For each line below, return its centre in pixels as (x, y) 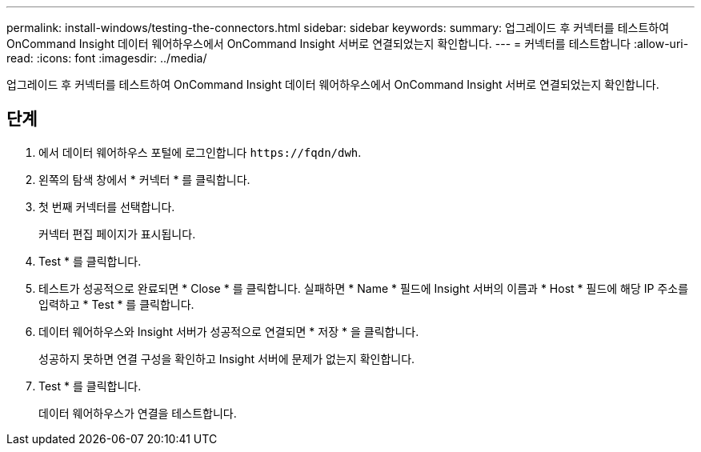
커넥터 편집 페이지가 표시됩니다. (117, 234)
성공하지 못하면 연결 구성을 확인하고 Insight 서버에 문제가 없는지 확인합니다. (227, 358)
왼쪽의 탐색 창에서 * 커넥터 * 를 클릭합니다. (144, 179)
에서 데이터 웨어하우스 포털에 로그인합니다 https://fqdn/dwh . (200, 152)
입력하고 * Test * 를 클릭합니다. (116, 304)
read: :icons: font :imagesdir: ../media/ (107, 58)
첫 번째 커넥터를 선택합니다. (107, 206)
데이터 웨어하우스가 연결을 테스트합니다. (138, 413)
